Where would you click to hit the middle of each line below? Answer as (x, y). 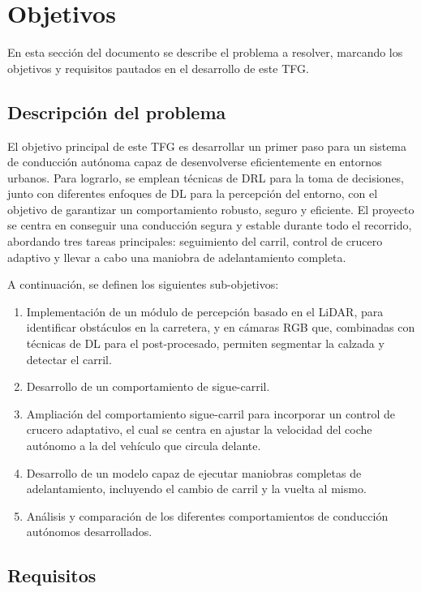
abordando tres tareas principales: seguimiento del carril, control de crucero (195, 241)
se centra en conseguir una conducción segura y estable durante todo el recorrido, (210, 225)
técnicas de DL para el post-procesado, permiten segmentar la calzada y (205, 343)
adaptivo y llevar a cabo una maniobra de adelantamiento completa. (177, 257)
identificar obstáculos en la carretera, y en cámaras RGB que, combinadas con (221, 327)
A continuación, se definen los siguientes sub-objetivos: (143, 284)
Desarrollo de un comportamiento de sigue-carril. (148, 386)
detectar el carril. (69, 359)
